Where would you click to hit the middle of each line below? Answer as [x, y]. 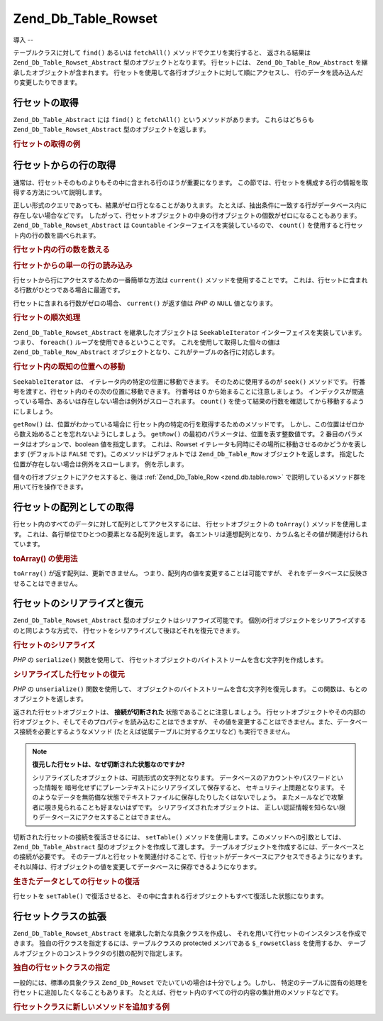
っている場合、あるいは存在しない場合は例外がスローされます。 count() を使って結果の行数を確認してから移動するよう [189, 402]
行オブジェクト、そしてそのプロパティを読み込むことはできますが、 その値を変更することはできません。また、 [175, 722]
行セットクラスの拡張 [60, 916]
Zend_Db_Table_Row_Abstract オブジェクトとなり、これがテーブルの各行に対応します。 [146, 352]
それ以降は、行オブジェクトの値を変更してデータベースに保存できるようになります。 [137, 866]
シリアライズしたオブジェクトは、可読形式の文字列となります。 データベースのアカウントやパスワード [182, 778]
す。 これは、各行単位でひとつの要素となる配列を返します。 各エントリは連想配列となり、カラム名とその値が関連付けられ [190, 534]
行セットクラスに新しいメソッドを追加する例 [91, 1007]
